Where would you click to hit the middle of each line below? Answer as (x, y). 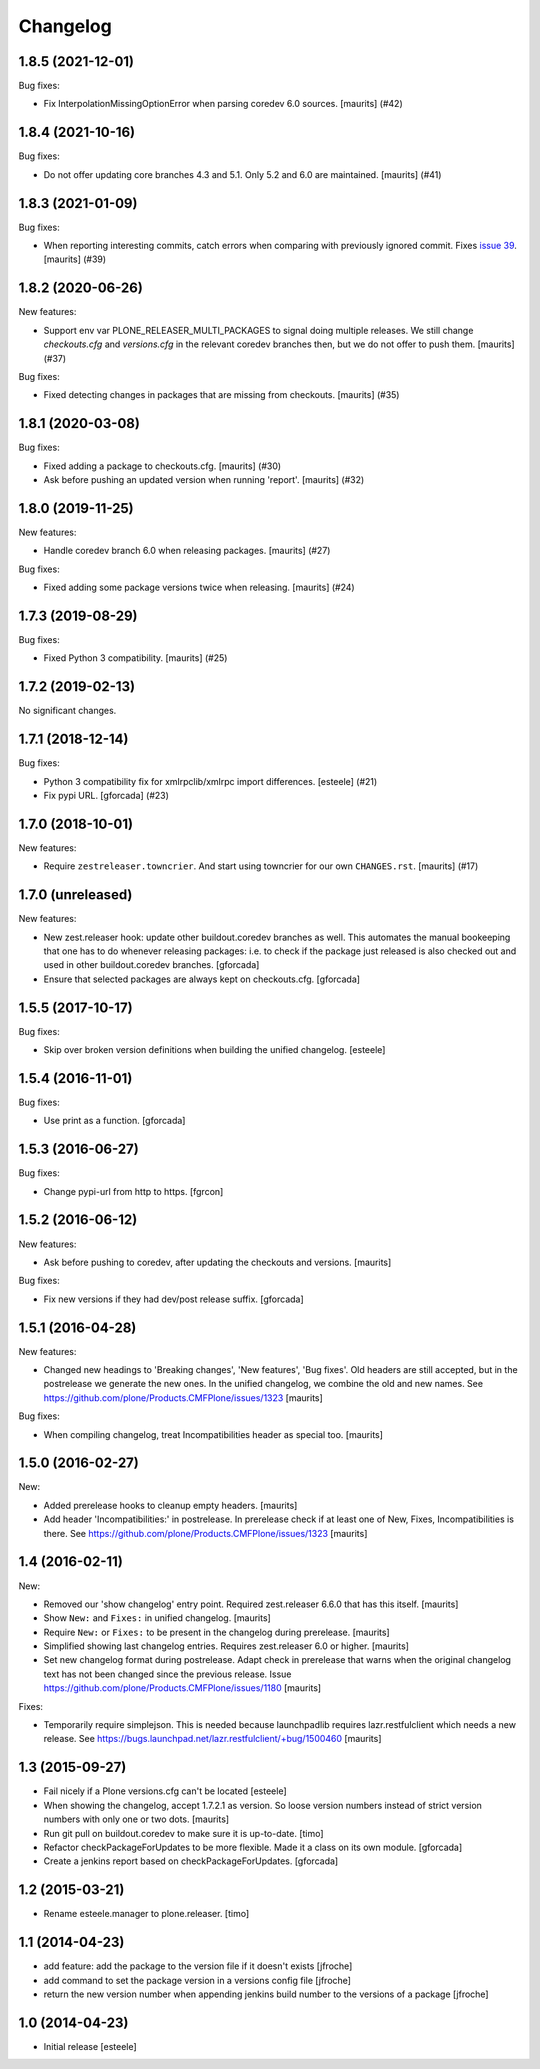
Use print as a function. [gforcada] (114, 1121)
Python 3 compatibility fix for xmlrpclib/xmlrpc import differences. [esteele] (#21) (210, 781)
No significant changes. (67, 711)
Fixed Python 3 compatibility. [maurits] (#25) (135, 658)
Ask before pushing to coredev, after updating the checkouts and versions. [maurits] (217, 1262)
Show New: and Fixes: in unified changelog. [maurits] (157, 1618)
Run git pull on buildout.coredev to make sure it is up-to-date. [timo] (183, 1833)
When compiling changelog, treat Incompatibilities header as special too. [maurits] (213, 1434)
